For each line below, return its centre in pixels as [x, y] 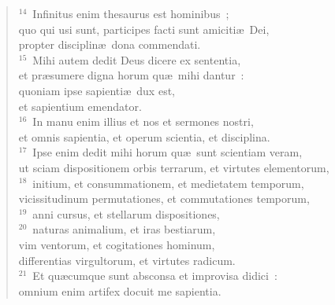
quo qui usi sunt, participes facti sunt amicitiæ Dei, [144, 29]
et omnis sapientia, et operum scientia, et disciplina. [144, 136]
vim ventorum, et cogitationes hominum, [117, 244]
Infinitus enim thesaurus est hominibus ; [131, 13]
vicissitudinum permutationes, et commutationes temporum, [164, 198]
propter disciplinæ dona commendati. [110, 44]
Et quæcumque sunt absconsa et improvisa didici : [155, 276]
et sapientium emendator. [80, 106]
